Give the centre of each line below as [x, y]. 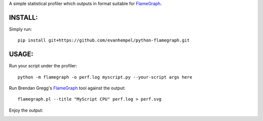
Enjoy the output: [26, 110]
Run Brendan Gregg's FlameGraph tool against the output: [67, 88]
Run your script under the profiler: [43, 66]
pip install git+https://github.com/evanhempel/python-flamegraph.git [104, 40]
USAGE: [21, 54]
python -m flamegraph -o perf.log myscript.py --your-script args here [105, 77]
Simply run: [20, 29]
